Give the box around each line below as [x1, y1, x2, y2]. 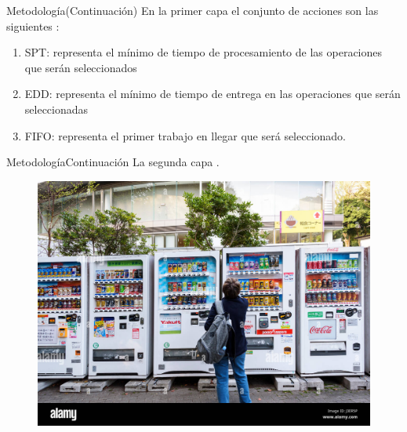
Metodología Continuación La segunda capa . [6, 154, 220, 170]
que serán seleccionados [24, 59, 137, 75]
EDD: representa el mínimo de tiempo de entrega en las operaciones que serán [24, 85, 401, 102]
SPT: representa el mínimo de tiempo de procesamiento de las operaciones [24, 44, 383, 60]
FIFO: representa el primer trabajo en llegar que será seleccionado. [24, 127, 347, 143]
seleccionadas [24, 100, 89, 117]
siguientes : [6, 17, 60, 34]
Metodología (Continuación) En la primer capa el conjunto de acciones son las [6, 2, 379, 18]
